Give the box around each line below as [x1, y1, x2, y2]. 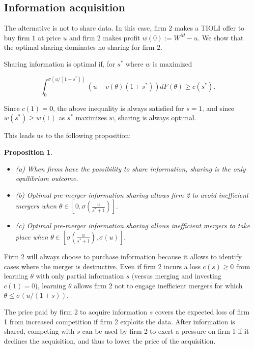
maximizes [75, 112, 107, 123]
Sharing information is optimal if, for [4, 58, 115, 69]
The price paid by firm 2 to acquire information [4, 306, 147, 316]
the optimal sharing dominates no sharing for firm [4, 42, 155, 52]
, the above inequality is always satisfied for [53, 103, 184, 113]
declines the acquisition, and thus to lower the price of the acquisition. [4, 335, 216, 346]
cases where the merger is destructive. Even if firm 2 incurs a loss [4, 261, 201, 271]
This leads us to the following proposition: [4, 130, 131, 140]
